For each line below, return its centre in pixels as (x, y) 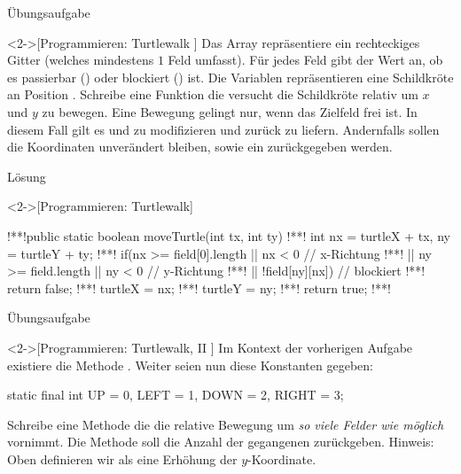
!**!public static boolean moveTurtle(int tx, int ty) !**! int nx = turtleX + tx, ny (229, 235)
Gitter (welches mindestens (81, 60)
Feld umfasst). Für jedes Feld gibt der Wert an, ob (305, 60)
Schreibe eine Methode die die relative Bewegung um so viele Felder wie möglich (226, 424)
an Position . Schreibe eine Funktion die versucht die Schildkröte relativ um (213, 94)
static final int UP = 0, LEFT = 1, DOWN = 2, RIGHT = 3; (176, 395)
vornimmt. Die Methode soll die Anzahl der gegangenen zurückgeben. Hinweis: (221, 442)
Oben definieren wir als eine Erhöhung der (122, 458)
